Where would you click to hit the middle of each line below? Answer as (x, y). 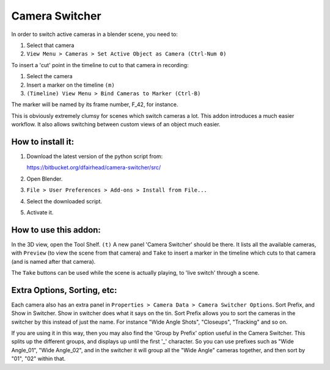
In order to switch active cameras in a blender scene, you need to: (95, 34)
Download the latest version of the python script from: (95, 156)
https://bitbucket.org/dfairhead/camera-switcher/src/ (94, 167)
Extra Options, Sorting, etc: (64, 290)
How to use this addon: (56, 230)
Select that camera (50, 45)
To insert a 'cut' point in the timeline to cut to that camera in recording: (100, 65)
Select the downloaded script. (64, 201)
